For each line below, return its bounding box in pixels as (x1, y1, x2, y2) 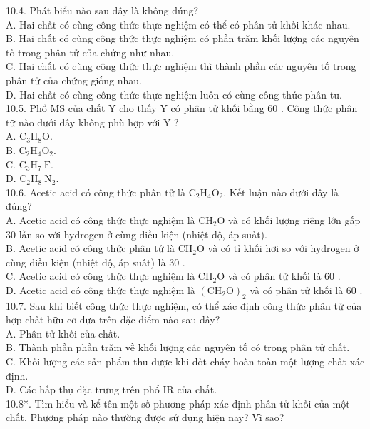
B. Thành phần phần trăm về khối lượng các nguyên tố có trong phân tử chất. (6, 340, 350, 355)
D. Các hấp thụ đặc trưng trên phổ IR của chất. (6, 382, 217, 397)
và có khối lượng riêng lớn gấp (228, 212, 361, 227)
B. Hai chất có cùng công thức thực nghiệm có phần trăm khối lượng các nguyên (6, 31, 359, 46)
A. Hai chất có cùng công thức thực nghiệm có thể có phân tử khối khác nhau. (6, 16, 351, 31)
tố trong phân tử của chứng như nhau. (6, 44, 175, 59)
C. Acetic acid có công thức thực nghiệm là (6, 268, 195, 283)
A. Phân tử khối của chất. (6, 325, 120, 340)
